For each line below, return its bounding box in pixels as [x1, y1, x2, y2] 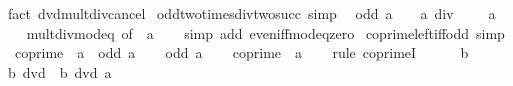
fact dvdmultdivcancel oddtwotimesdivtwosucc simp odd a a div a [7, 3, 496, 23]
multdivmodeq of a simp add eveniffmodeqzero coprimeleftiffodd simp [26, 22, 505, 43]
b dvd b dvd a [7, 61, 112, 82]
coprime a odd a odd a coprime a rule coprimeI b [14, 42, 469, 63]
